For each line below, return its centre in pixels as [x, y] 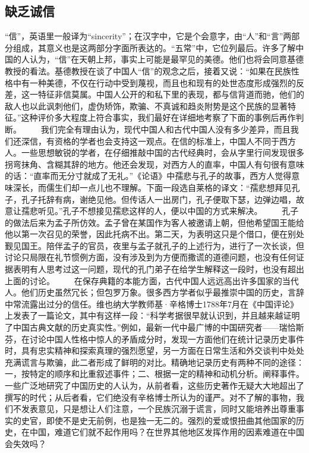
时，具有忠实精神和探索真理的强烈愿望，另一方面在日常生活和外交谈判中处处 [154, 350]
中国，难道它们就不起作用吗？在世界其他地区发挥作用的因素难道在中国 [167, 432]
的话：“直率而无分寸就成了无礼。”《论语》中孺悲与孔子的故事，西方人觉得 [148, 176]
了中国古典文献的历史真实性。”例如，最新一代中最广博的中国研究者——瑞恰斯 [154, 327]
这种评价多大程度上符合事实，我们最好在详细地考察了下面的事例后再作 [158, 117]
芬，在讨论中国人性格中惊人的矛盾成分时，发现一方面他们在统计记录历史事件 [154, 339]
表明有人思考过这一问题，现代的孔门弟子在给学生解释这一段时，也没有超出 [158, 269]
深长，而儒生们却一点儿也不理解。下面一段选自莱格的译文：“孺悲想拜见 [152, 187]
